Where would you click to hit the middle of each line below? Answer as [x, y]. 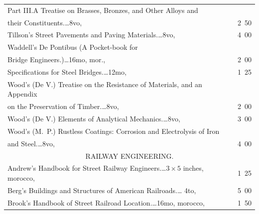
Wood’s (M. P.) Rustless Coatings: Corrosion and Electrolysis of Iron [114, 131]
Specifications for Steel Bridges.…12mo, [67, 71]
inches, [193, 168]
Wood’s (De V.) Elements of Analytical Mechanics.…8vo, [94, 119]
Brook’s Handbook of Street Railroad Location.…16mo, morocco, [106, 202]
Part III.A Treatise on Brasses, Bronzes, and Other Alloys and [103, 10]
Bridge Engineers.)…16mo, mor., [57, 59]
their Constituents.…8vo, [45, 22]
